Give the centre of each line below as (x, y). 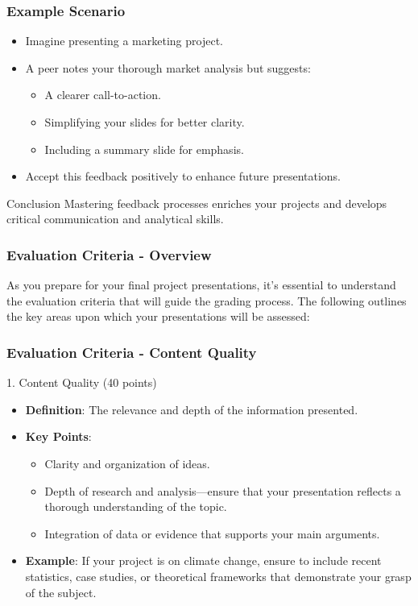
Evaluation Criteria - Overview (109, 254)
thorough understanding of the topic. (136, 506)
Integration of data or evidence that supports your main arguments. (212, 533)
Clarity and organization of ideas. (127, 463)
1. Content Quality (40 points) (82, 382)
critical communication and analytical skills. (115, 219)
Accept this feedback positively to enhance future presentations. (183, 176)
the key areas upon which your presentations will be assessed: (158, 316)
